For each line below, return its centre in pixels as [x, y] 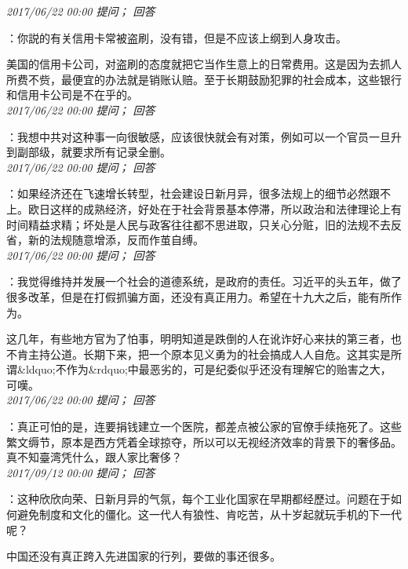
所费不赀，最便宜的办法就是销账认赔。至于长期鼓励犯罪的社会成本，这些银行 [204, 79]
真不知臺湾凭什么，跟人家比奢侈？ [94, 457]
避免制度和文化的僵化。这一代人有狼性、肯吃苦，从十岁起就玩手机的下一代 [209, 514]
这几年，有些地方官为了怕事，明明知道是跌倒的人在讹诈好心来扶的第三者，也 [204, 339]
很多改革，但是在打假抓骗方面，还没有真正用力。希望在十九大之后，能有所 [199, 296]
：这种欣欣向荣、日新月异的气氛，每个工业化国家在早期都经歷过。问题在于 [199, 499]
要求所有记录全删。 [121, 152]
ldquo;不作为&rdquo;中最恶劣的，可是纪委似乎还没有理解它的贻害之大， [208, 369]
